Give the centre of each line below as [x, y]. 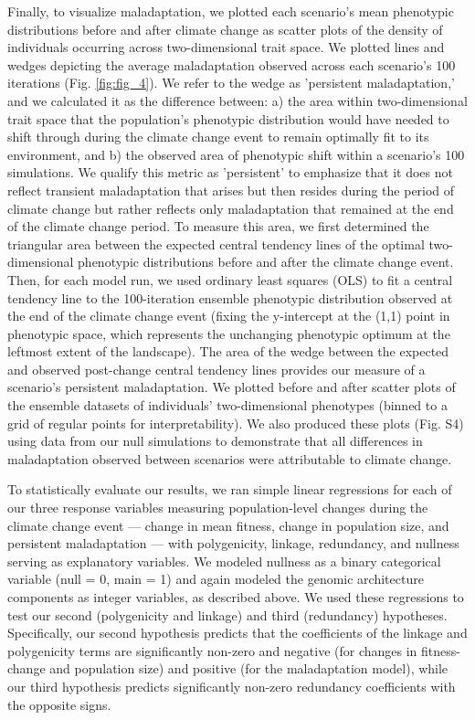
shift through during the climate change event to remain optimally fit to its [218, 137]
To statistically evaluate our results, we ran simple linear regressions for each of [230, 489]
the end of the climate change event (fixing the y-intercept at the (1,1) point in [229, 316]
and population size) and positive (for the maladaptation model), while [249, 668]
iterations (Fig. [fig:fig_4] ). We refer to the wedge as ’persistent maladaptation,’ [231, 83]
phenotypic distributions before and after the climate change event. [266, 262]
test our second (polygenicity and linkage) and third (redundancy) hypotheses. [227, 614]
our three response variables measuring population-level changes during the [218, 508]
